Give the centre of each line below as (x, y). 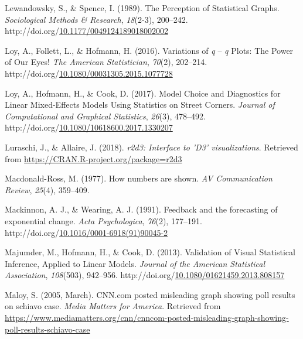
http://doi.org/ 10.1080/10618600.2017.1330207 (89, 127)
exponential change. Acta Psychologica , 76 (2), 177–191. (103, 220)
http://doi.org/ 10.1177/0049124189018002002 (86, 31)
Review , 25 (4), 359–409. (47, 189)
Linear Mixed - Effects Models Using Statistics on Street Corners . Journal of (140, 105)
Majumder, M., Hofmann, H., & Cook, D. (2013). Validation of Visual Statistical (150, 252)
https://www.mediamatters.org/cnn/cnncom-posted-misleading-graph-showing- (147, 318)
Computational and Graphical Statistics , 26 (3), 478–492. (105, 116)
